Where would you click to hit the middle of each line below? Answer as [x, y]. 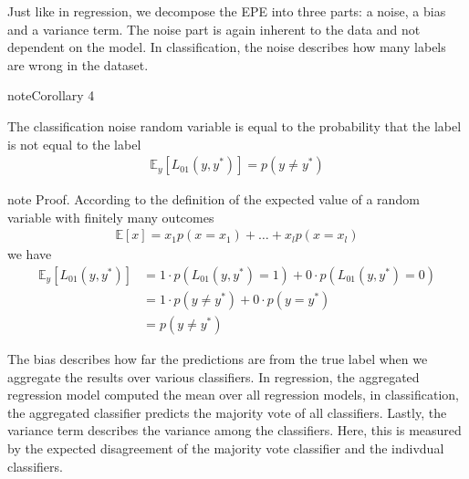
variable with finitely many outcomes [111, 217]
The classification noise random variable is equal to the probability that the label [234, 125]
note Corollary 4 [51, 95]
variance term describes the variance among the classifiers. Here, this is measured [234, 430]
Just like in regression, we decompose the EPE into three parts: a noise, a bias [227, 11]
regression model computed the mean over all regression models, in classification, [233, 395]
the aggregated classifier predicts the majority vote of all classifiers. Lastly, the [227, 412]
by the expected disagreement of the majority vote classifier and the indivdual [226, 448]
